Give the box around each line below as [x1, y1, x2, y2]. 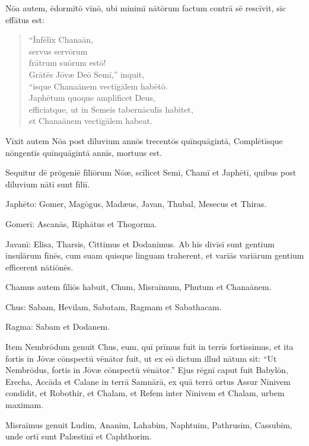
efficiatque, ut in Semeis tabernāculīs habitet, [28, 103, 193, 115]
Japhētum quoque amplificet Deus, [28, 91, 155, 104]
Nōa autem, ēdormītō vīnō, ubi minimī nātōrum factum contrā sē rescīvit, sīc [5, 2, 286, 14]
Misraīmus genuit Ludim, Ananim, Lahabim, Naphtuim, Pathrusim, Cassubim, [5, 418, 292, 431]
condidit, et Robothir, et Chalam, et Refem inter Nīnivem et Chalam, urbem [5, 387, 285, 399]
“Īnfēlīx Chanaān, [28, 33, 93, 46]
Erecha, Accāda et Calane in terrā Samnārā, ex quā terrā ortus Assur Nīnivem [5, 375, 291, 387]
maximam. [5, 399, 44, 411]
